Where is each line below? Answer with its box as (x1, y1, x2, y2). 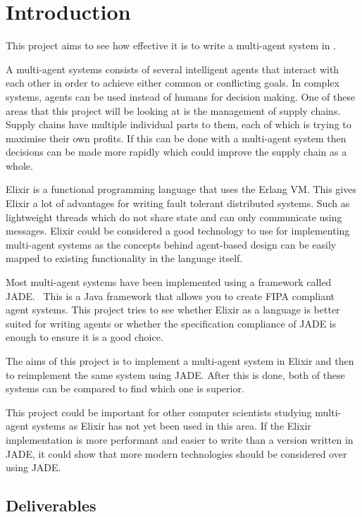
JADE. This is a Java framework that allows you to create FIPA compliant (6, 288, 335, 303)
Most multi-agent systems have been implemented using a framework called (6, 275, 332, 289)
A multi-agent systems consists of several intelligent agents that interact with (6, 61, 339, 76)
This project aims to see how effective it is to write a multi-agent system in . (6, 38, 337, 53)
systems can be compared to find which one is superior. (6, 381, 244, 396)
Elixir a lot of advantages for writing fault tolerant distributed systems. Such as (6, 196, 350, 211)
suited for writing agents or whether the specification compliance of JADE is (6, 316, 337, 330)
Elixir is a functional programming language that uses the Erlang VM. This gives (6, 182, 356, 197)
